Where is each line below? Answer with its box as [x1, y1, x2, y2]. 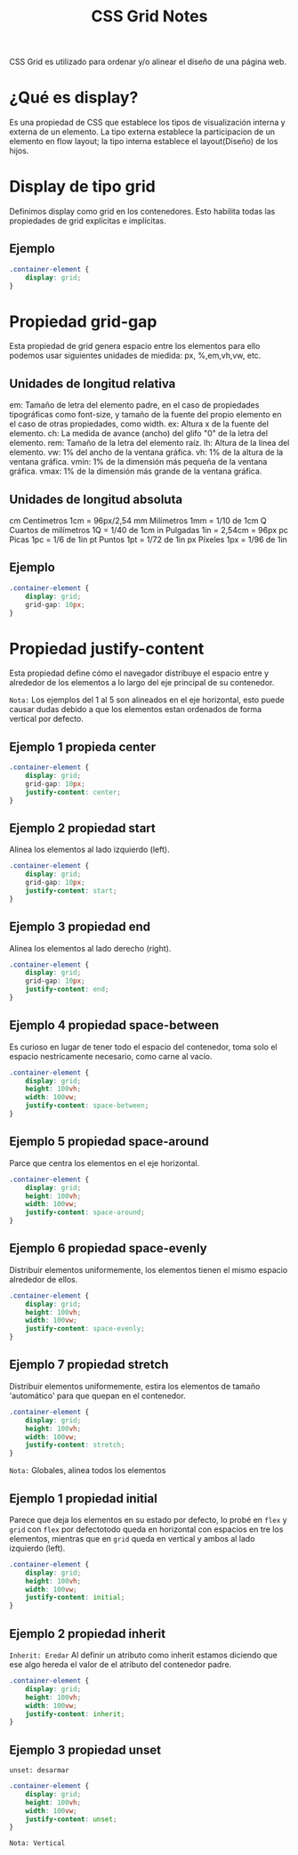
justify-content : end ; [25, 985, 109, 994]
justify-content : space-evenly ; [25, 1324, 145, 1333]
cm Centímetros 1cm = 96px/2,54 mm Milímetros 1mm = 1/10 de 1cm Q [9, 515, 267, 526]
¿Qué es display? [9, 87, 139, 108]
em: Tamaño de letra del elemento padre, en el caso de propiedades [9, 400, 260, 410]
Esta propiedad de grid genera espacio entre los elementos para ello [9, 341, 261, 352]
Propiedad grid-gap [9, 312, 157, 331]
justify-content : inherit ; [25, 1709, 125, 1719]
